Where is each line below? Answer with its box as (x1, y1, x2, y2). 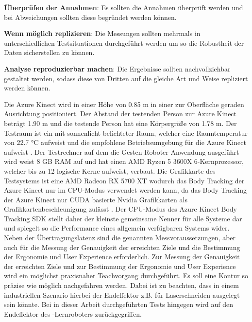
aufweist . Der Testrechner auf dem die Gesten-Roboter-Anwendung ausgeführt (4, 146, 239, 157)
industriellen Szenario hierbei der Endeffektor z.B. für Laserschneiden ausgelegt (4, 289, 240, 300)
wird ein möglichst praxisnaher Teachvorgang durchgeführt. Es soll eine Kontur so (4, 270, 248, 281)
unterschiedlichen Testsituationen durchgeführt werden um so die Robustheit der (4, 37, 244, 48)
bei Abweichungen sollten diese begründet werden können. (4, 12, 177, 22)
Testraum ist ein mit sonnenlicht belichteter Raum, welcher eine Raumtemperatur (4, 127, 248, 138)
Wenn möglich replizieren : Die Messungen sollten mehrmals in (4, 28, 201, 38)
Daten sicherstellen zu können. (4, 47, 95, 57)
